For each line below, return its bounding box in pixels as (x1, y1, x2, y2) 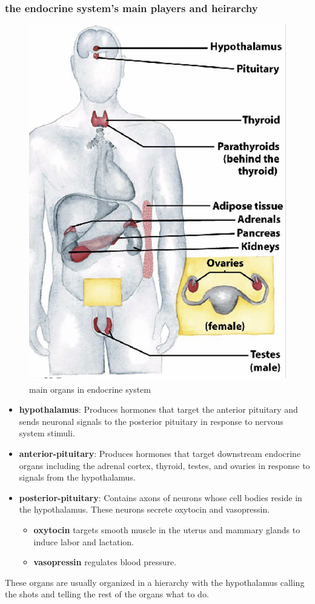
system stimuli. (19, 427, 75, 439)
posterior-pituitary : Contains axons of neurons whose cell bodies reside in (19, 491, 302, 504)
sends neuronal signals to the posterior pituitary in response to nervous (19, 415, 283, 427)
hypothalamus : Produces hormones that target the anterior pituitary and (19, 403, 298, 416)
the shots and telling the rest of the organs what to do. (5, 588, 209, 600)
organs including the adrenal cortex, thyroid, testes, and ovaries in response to (19, 459, 310, 471)
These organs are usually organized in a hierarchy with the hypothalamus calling (5, 576, 305, 588)
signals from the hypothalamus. (19, 471, 136, 484)
